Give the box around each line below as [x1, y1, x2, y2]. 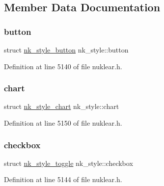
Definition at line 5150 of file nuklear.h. [4, 118, 122, 128]
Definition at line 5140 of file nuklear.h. [4, 61, 122, 71]
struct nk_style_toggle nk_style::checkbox [4, 158, 133, 168]
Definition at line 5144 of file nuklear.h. [4, 174, 122, 185]
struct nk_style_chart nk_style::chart [4, 101, 119, 111]
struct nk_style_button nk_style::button [4, 45, 129, 54]
